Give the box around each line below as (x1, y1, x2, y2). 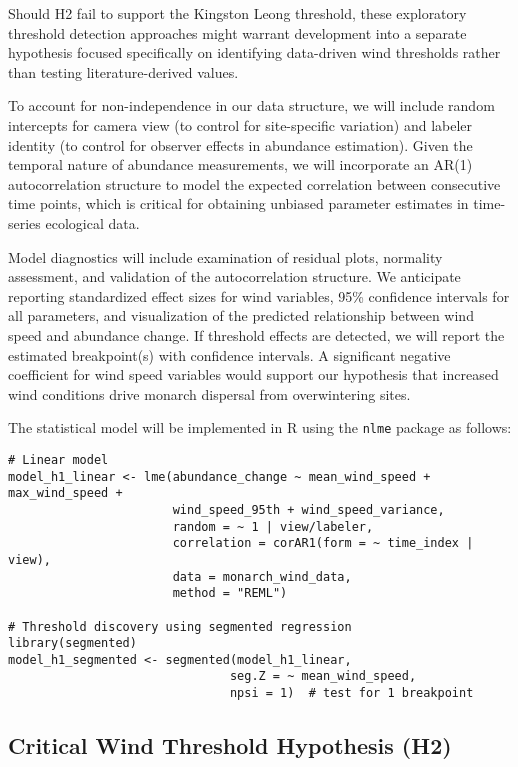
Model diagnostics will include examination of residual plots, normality (8, 246, 443, 267)
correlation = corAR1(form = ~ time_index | (172, 536, 474, 551)
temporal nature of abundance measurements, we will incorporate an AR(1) (8, 154, 473, 175)
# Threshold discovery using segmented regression (8, 619, 352, 634)
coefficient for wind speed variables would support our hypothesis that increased (8, 364, 499, 385)
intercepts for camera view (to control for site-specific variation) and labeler (8, 114, 473, 135)
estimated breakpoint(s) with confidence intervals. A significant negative (8, 344, 451, 365)
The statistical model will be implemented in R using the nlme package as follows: (8, 417, 512, 438)
